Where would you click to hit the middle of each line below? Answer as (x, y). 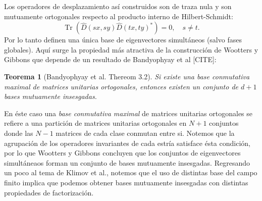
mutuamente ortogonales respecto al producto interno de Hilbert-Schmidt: (119, 16)
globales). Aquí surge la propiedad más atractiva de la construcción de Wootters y (131, 49)
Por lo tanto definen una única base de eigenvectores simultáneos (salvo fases (123, 40)
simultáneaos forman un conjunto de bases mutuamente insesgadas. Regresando (127, 162)
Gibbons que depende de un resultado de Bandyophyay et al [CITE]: (110, 59)
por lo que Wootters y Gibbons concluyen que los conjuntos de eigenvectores (122, 153)
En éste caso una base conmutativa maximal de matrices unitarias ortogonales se (128, 113)
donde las (19, 133)
